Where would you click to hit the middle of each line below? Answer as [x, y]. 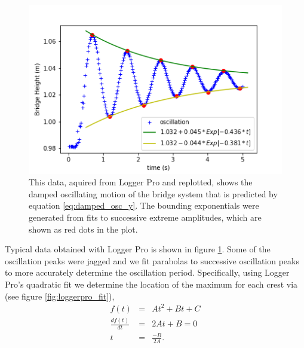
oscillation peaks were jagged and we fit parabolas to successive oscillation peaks [152, 260]
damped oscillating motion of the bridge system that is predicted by [153, 193]
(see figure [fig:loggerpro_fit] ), [60, 296]
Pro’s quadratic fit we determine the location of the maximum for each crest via [151, 284]
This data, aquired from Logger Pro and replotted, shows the [141, 182]
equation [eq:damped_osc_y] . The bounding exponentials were [144, 205]
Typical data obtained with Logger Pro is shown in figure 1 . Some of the [138, 249]
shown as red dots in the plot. [83, 229]
